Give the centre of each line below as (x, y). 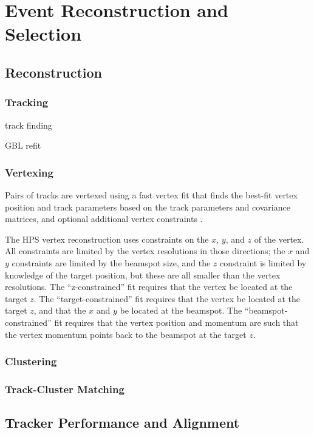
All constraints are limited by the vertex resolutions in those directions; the (145, 251)
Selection (43, 34)
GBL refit (23, 145)
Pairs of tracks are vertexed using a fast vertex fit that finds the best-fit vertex (151, 194)
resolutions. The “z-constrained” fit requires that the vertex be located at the (149, 287)
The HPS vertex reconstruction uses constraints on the (107, 239)
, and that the (60, 310)
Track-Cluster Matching (65, 389)
